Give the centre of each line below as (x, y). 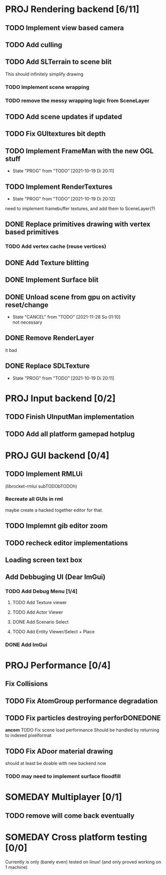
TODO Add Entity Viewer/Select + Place (53, 631)
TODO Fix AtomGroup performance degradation (81, 701)
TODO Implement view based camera (65, 28)
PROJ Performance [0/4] (58, 665)
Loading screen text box (44, 560)
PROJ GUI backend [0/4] (57, 455)
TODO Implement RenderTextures (59, 187)
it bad (11, 350)
